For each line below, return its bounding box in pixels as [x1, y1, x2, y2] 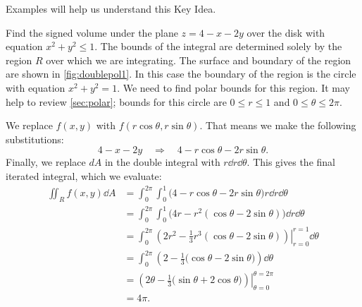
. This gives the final [246, 155, 335, 169]
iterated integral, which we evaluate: [6, 168, 162, 183]
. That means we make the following [199, 118, 356, 133]
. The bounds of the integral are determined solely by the [94, 39, 342, 54]
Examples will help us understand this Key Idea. [6, 1, 216, 16]
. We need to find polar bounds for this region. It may [117, 80, 350, 95]
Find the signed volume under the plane [6, 25, 178, 40]
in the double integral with [104, 155, 220, 169]
